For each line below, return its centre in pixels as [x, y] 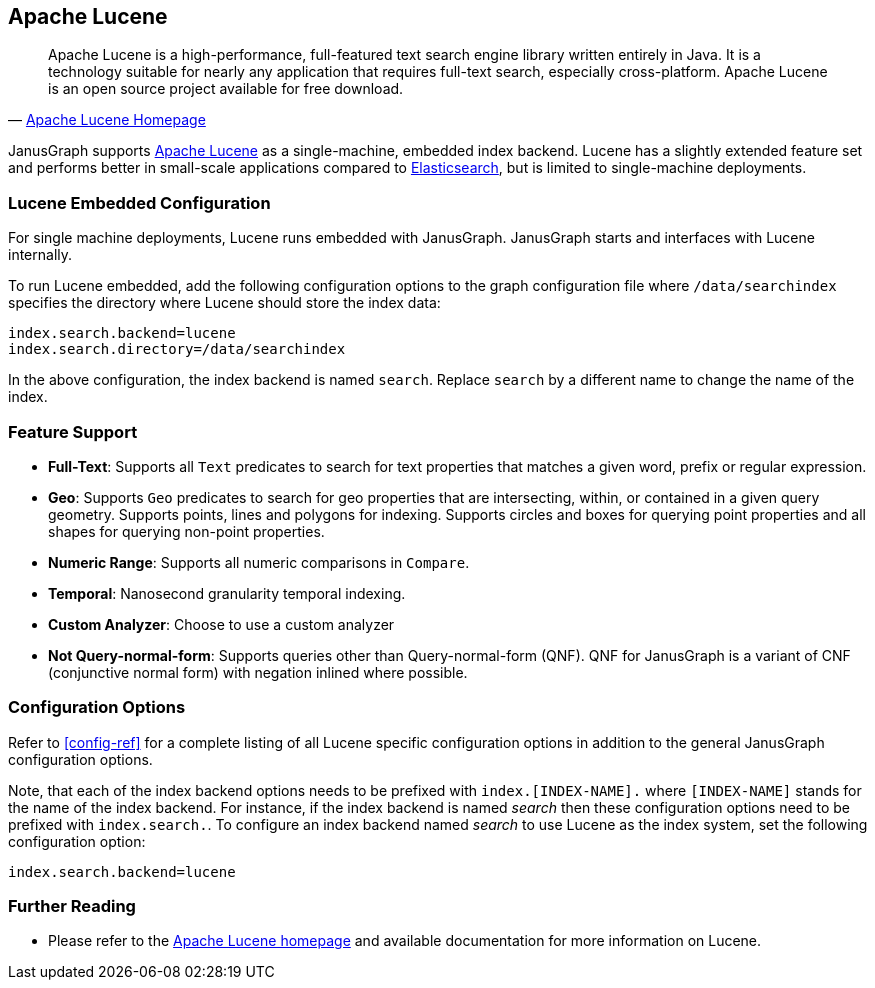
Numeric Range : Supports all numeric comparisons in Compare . [259, 562]
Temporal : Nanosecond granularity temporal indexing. [227, 593]
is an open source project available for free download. [226, 89]
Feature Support [73, 431]
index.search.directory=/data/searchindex [177, 349]
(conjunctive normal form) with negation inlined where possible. [258, 672]
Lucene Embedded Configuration [139, 202]
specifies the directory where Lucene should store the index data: [224, 303]
